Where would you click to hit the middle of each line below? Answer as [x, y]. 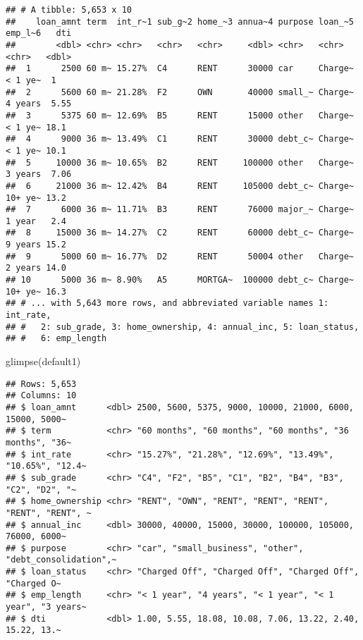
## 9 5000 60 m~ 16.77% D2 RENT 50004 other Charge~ [180, 256]
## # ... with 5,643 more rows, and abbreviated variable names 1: [167, 303]
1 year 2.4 [36, 221]
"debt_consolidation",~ [61, 560]
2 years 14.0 [36, 268]
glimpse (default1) [43, 361]
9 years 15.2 [36, 245]
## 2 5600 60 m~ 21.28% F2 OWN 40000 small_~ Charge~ [180, 92]
